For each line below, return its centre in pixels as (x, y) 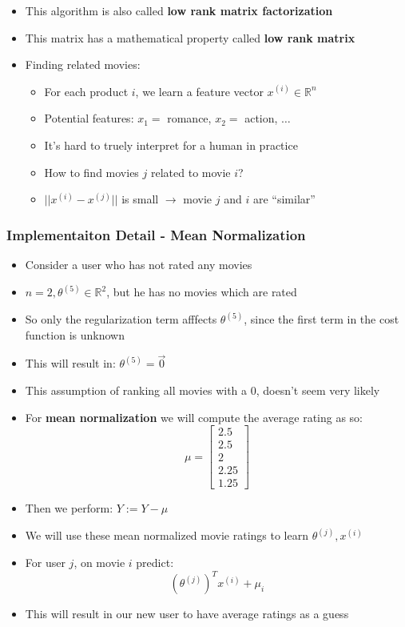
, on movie (99, 562)
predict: (155, 562)
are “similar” (284, 199)
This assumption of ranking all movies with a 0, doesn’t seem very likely (202, 390)
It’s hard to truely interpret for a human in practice (171, 145)
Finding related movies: (83, 64)
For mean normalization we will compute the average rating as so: (194, 417)
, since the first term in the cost (322, 319)
